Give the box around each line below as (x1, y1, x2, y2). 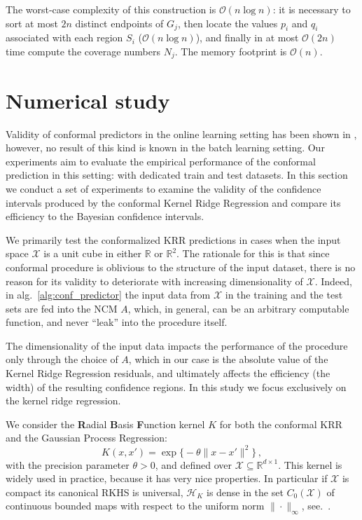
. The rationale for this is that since (176, 246, 330, 261)
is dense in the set (206, 484, 284, 499)
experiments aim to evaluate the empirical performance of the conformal (6, 153, 316, 168)
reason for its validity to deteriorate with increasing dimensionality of (6, 273, 303, 288)
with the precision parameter (6, 457, 130, 472)
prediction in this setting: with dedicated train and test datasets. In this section (6, 167, 348, 182)
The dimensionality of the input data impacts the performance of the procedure (6, 338, 348, 353)
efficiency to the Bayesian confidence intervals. (6, 209, 204, 224)
